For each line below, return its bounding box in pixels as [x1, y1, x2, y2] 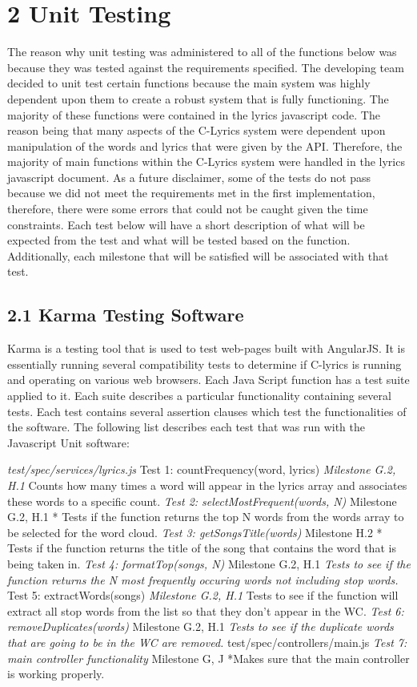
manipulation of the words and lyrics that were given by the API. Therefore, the [7, 137, 403, 154]
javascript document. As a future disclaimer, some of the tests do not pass [7, 168, 371, 185]
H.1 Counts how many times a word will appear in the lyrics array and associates [7, 476, 407, 493]
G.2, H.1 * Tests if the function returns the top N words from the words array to [7, 508, 404, 525]
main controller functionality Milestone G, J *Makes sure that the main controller [7, 649, 410, 666]
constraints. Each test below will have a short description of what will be [7, 216, 365, 232]
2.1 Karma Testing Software [7, 302, 244, 327]
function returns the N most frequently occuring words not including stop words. [7, 571, 399, 588]
